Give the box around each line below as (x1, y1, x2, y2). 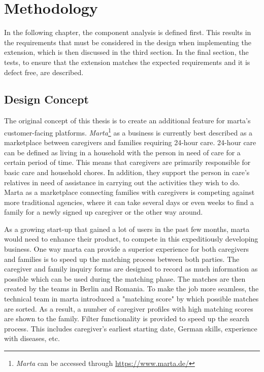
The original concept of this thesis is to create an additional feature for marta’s (4, 115, 251, 126)
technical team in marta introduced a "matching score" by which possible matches (4, 293, 259, 304)
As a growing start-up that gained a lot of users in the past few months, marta (4, 223, 250, 234)
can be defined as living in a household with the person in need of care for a (4, 147, 241, 157)
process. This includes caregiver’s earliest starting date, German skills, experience (4, 323, 257, 333)
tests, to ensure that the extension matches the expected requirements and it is (4, 56, 250, 67)
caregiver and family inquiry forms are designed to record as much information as (4, 263, 258, 274)
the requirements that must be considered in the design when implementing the (4, 37, 251, 47)
